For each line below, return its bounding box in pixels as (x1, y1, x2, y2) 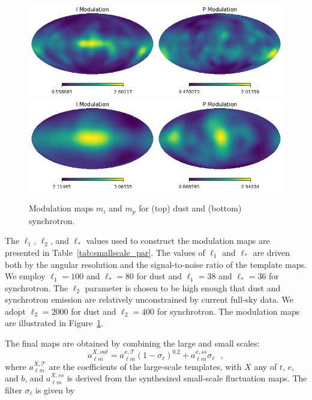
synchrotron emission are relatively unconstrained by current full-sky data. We (5, 293, 293, 306)
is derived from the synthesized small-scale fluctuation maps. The (67, 372, 307, 384)
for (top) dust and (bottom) (139, 202, 242, 214)
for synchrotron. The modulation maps (157, 305, 300, 317)
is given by (35, 383, 75, 396)
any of (254, 360, 277, 372)
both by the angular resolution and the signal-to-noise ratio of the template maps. (5, 258, 307, 270)
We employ (5, 270, 46, 282)
